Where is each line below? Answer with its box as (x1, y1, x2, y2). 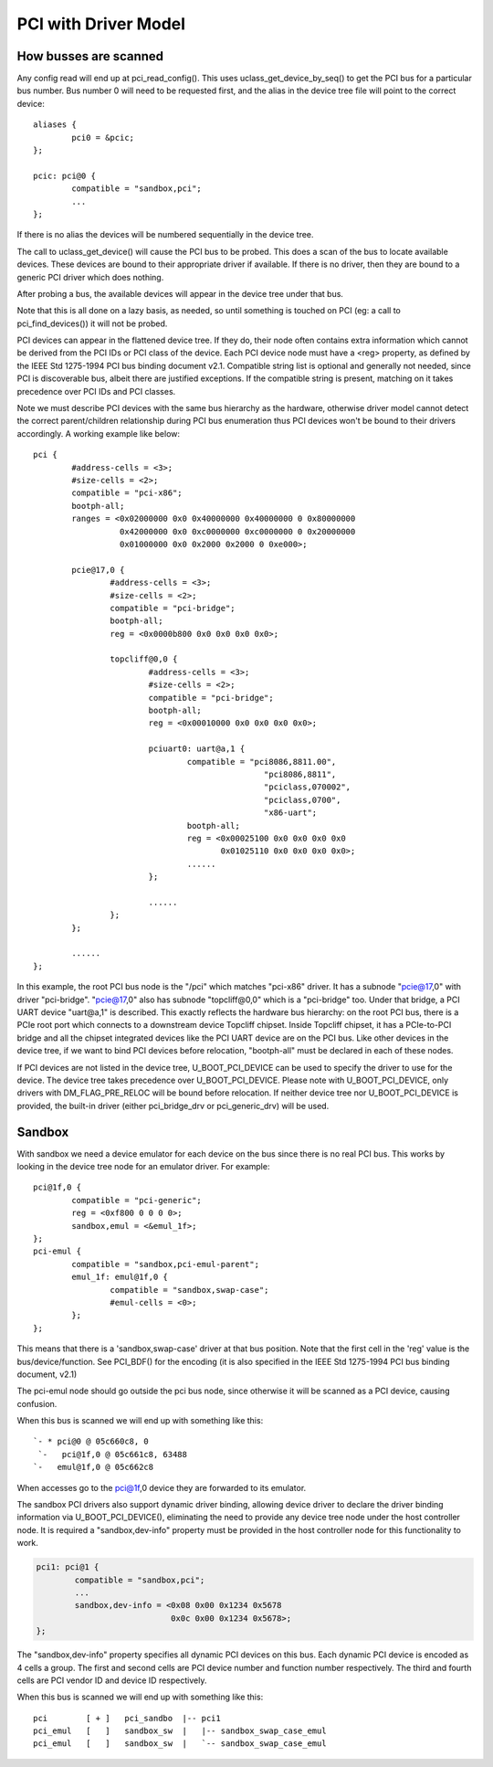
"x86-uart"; (263, 808, 318, 818)
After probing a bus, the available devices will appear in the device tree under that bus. (16, 288, 344, 299)
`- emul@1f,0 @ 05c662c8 (33, 1462, 154, 1473)
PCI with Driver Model (16, 14, 186, 34)
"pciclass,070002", (263, 782, 351, 792)
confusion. (16, 1398, 58, 1409)
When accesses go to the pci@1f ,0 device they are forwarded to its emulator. (16, 1482, 307, 1493)
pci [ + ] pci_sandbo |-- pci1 (33, 1713, 221, 1723)
